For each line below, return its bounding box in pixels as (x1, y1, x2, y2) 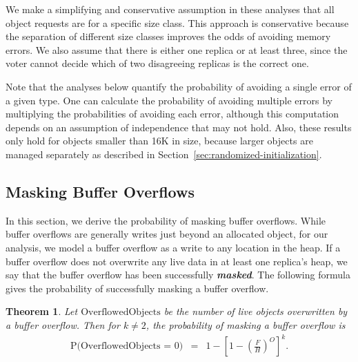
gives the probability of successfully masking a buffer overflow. (6, 280, 269, 295)
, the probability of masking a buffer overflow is (146, 317, 346, 332)
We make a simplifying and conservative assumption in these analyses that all (6, 2, 335, 16)
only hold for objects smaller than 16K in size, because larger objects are (6, 133, 313, 148)
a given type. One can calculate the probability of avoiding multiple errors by (6, 93, 332, 107)
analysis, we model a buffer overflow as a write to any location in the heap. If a (6, 240, 341, 254)
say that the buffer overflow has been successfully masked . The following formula (6, 267, 350, 282)
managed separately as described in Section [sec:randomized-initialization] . (6, 146, 322, 161)
